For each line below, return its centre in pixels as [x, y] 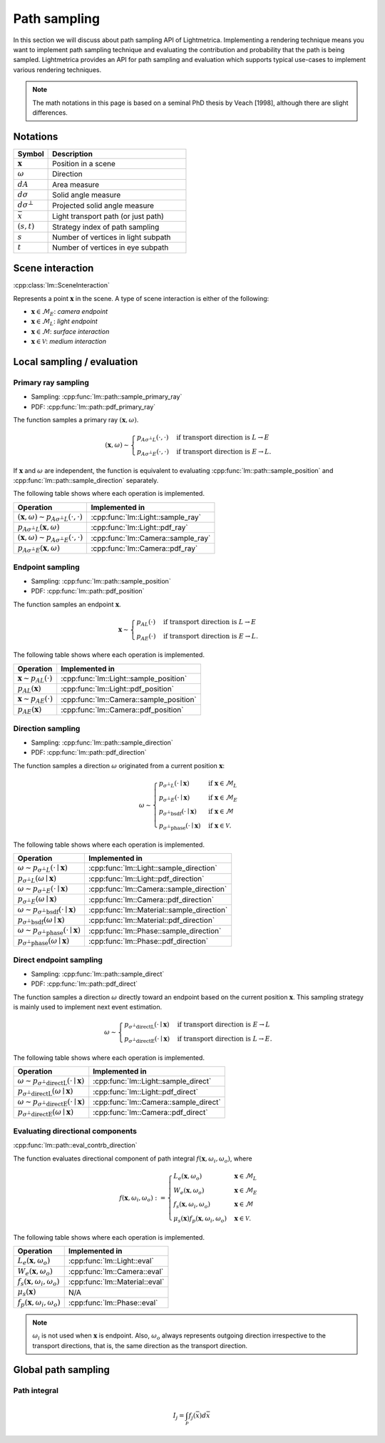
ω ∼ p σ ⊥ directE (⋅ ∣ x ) [51, 1103]
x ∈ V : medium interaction [69, 342]
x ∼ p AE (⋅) [35, 700]
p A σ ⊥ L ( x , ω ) [38, 528]
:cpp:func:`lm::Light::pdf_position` [118, 689]
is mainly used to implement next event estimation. [88, 1007]
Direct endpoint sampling [58, 959]
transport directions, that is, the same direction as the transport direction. [140, 1345]
